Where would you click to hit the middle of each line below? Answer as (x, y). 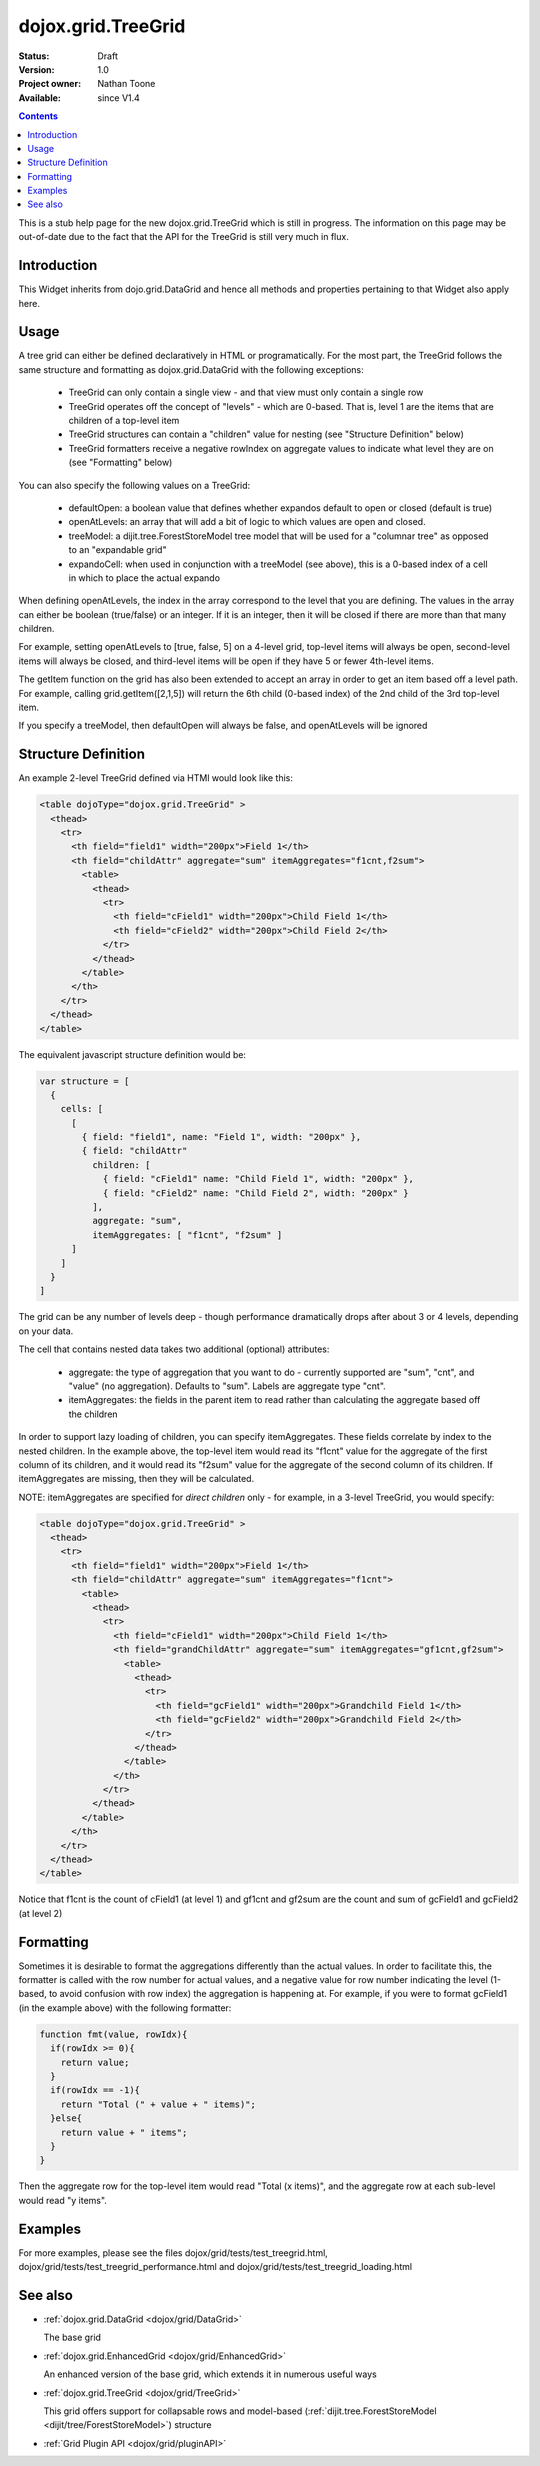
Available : (40, 97)
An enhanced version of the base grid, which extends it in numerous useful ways (210, 2374)
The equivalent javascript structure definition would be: (132, 1054)
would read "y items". (62, 2200)
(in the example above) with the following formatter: (125, 2007)
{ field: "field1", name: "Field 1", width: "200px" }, (221, 1137)
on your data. (46, 1331)
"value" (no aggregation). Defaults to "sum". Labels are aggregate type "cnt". (227, 1386)
